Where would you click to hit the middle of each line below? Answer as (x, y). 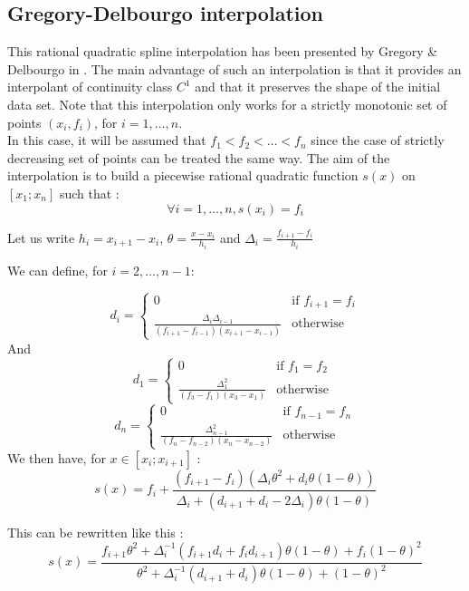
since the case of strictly (378, 140)
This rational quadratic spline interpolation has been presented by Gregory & (223, 51)
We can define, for (57, 271)
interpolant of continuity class (90, 87)
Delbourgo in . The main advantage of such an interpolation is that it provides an (234, 68)
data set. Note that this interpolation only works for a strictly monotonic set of (227, 104)
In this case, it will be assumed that (107, 140)
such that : (89, 193)
